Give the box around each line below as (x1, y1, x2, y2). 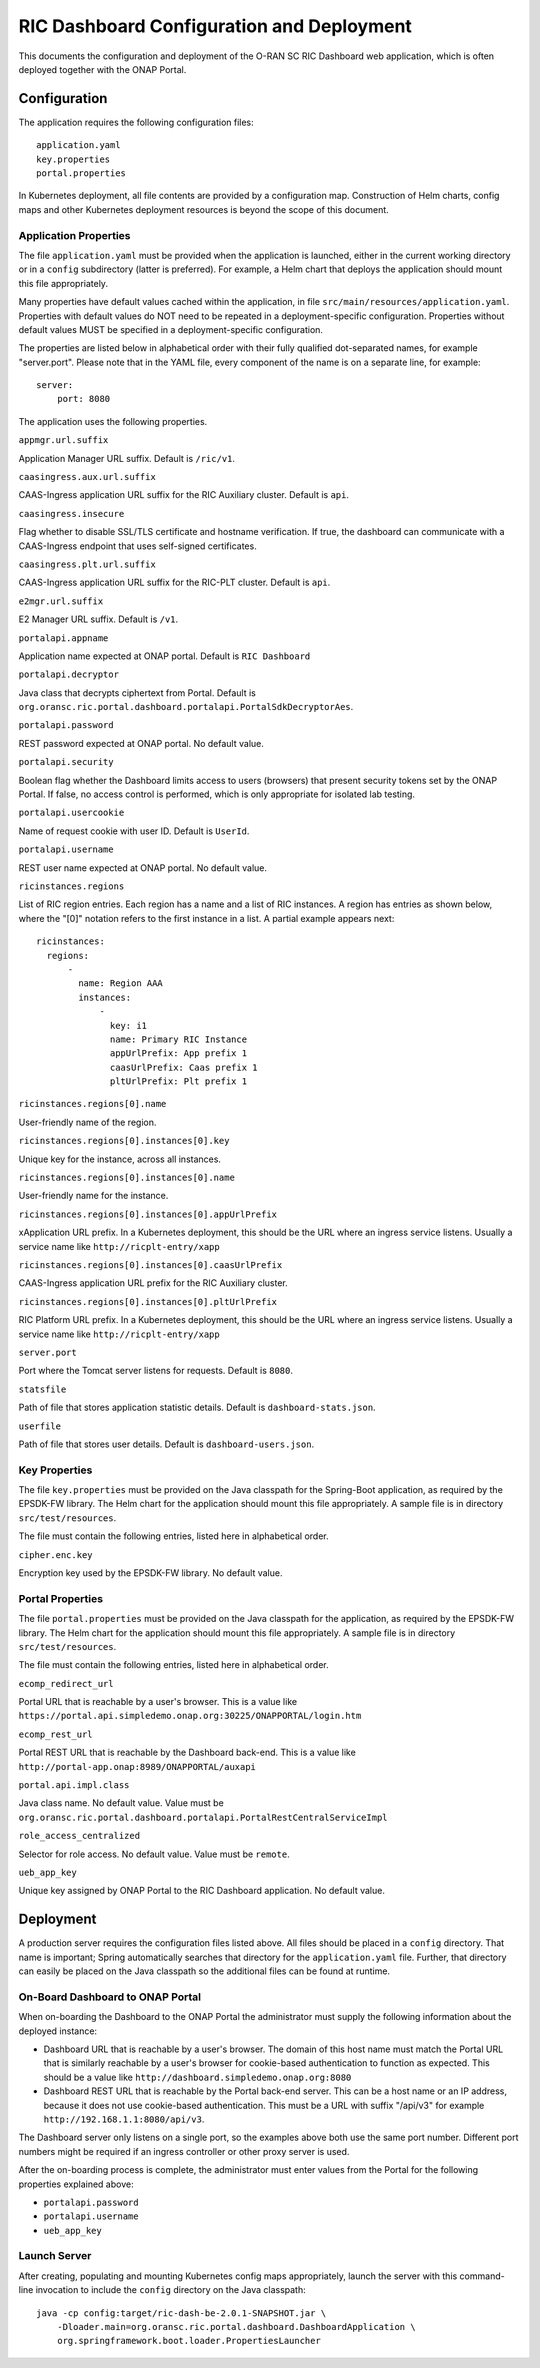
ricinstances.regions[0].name (18, 1098, 167, 1110)
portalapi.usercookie (18, 807, 125, 819)
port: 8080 (56, 393, 111, 405)
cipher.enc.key (18, 1549, 94, 1560)
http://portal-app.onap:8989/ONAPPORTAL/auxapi (18, 1761, 257, 1772)
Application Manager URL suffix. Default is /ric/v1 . (18, 452, 235, 464)
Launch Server (18, 2249, 92, 2263)
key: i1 (110, 1020, 148, 1031)
